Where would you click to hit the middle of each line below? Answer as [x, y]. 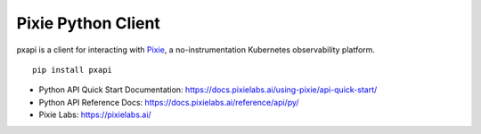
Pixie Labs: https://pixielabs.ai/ [95, 114]
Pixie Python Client [88, 23]
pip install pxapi [73, 70]
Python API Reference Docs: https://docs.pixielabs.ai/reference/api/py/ [169, 102]
